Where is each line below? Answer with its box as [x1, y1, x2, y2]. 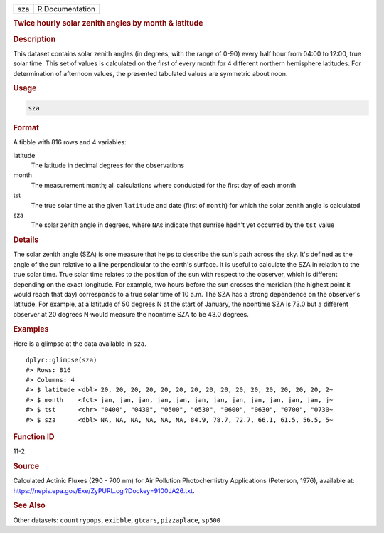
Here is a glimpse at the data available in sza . [13, 339, 147, 348]
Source [13, 461, 40, 471]
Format [13, 122, 39, 132]
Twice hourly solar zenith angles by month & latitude [13, 19, 203, 28]
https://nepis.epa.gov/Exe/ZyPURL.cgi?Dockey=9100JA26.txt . [13, 486, 195, 495]
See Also [13, 500, 46, 510]
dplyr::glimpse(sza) [26, 356, 97, 364]
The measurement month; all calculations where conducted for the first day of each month [31, 181, 297, 189]
